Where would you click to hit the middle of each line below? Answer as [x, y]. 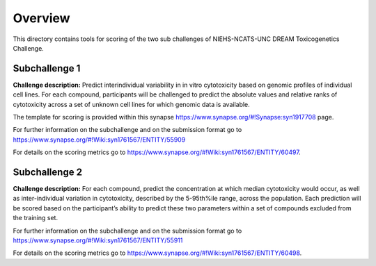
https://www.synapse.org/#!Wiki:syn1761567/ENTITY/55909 [99, 140]
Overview [41, 18]
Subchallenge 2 [48, 172]
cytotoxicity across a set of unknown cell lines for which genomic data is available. [131, 104]
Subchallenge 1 [47, 68]
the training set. [36, 218]
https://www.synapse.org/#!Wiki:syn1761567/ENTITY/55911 [98, 240]
